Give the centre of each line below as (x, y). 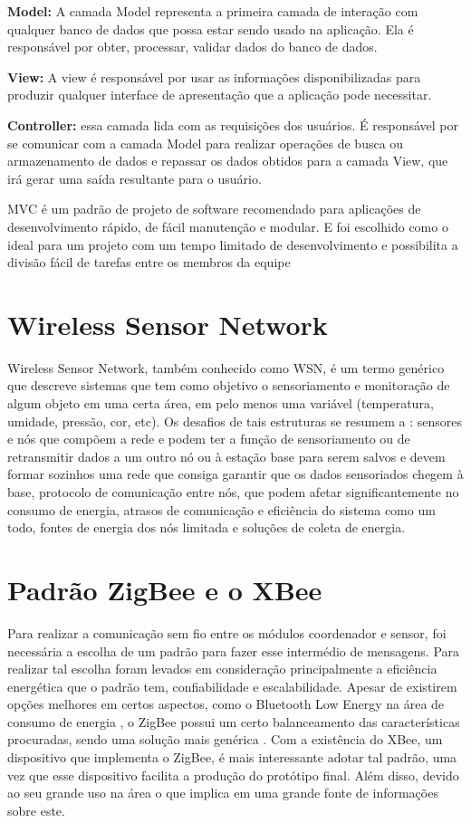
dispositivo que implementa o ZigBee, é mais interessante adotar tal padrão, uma (232, 757)
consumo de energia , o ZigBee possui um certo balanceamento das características (234, 721)
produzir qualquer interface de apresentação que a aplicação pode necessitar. (220, 95)
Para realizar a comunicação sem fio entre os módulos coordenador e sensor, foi (227, 632)
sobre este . (36, 810)
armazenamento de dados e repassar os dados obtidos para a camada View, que (228, 161)
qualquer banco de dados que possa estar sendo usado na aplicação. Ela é (211, 29)
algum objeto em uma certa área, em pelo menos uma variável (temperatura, (221, 403)
